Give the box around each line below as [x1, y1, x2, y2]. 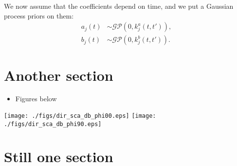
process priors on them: [4, 10, 74, 20]
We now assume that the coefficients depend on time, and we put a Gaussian [4, 1, 234, 11]
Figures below [15, 93, 57, 104]
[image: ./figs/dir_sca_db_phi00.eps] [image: [4, 112, 156, 119]
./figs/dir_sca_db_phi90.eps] [4, 120, 102, 128]
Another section [4, 65, 113, 85]
